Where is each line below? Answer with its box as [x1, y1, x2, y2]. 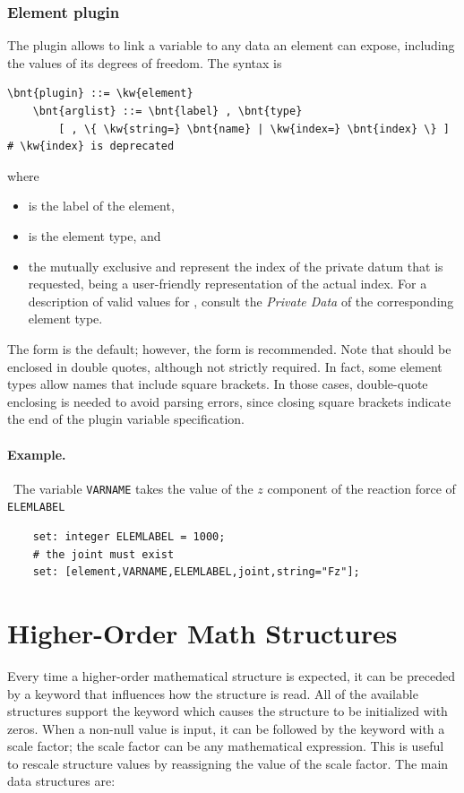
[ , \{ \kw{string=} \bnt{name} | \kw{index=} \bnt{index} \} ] [58, 122, 450, 135]
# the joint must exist [32, 547, 175, 561]
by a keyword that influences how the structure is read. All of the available [7, 684, 418, 702]
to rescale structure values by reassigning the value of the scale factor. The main [7, 754, 449, 772]
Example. [7, 444, 66, 463]
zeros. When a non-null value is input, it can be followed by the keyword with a [7, 719, 445, 737]
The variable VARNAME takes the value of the [13, 478, 253, 497]
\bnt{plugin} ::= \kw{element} [7, 87, 193, 100]
